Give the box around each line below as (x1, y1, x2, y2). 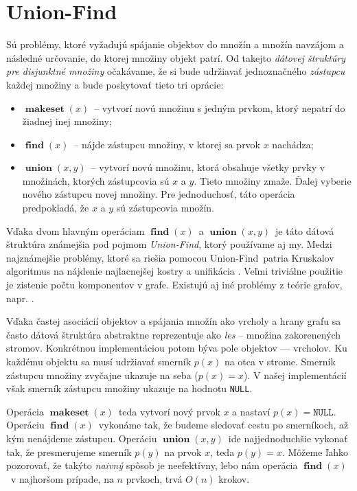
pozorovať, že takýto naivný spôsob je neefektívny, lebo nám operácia (6, 458, 298, 472)
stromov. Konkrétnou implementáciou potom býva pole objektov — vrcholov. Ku (6, 341, 347, 355)
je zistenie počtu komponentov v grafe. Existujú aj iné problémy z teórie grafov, (6, 277, 343, 292)
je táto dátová (275, 223, 334, 238)
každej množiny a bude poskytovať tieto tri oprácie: (6, 77, 224, 91)
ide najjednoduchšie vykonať (228, 431, 348, 446)
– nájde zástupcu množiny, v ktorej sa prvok (73, 137, 261, 151)
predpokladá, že (22, 201, 89, 215)
